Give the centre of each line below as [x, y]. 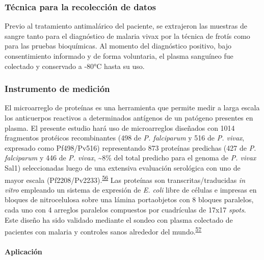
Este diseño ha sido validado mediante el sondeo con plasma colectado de [119, 219]
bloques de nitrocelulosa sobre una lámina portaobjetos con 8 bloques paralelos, [129, 199]
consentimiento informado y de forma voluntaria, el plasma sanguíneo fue [119, 56]
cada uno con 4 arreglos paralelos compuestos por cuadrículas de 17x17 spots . [125, 209]
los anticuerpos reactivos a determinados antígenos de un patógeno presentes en [129, 117]
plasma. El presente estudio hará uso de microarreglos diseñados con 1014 [120, 127]
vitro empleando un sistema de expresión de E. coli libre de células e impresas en [131, 189]
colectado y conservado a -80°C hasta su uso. [75, 66]
